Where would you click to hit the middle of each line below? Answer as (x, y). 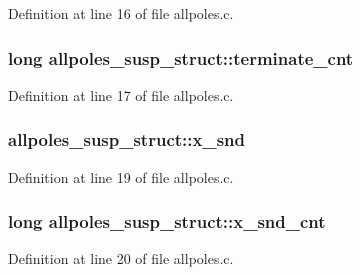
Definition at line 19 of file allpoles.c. (121, 176)
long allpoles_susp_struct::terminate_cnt (181, 57)
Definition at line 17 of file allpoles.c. (121, 94)
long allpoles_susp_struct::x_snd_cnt (167, 221)
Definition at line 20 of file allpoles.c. (121, 258)
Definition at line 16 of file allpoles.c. (121, 13)
